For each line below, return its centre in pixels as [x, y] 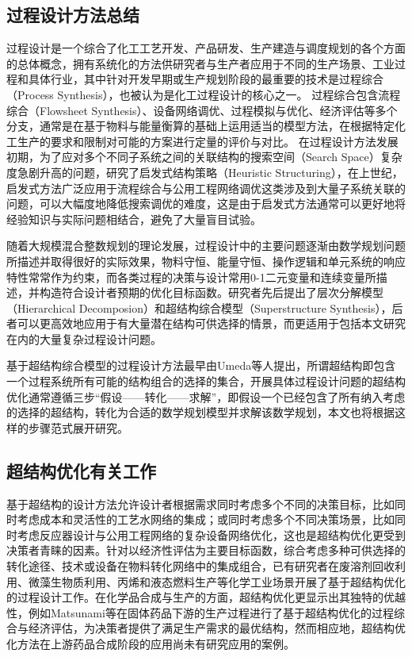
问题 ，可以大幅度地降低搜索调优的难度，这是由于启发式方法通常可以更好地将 [206, 204]
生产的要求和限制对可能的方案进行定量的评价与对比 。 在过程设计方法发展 [208, 141]
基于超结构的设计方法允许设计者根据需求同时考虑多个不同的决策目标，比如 [200, 503]
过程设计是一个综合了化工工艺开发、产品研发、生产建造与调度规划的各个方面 [206, 48]
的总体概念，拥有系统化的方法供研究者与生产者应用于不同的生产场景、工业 [200, 63]
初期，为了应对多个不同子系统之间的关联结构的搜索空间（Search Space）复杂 [204, 157]
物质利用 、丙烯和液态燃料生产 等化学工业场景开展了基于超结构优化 [233, 581]
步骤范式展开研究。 [78, 427]
